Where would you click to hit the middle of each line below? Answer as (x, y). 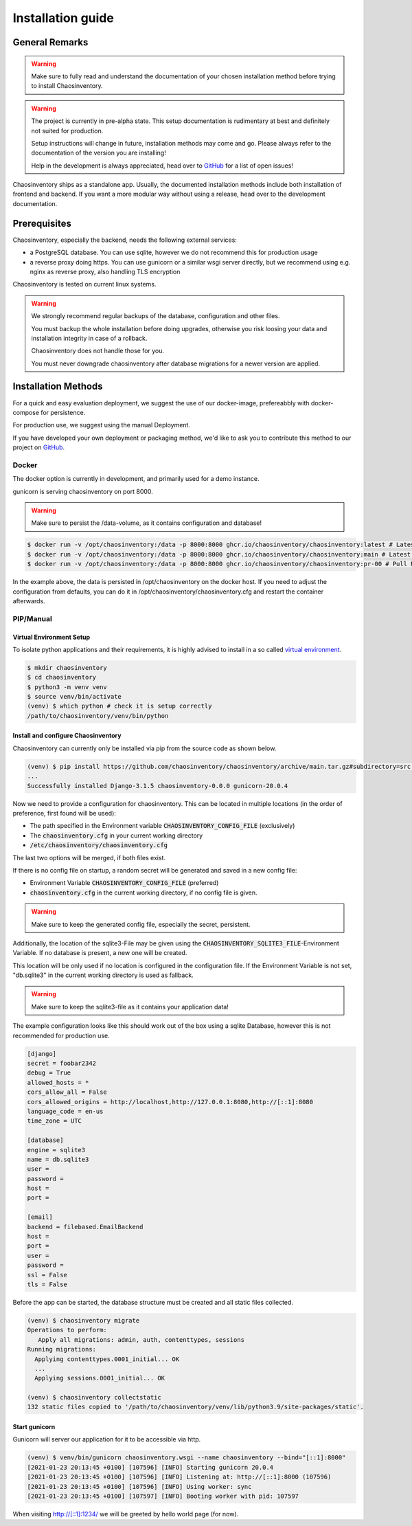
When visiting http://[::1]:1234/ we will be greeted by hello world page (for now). (126, 1514)
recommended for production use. (61, 1035)
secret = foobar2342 (61, 1064)
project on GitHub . (39, 447)
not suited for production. (67, 131)
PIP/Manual (33, 618)
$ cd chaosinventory (61, 677)
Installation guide (64, 18)
